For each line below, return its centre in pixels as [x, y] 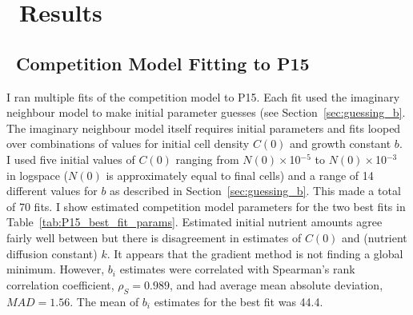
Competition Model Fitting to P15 [163, 63]
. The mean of [104, 301]
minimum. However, [56, 269]
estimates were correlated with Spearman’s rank [237, 269]
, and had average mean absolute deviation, [276, 284]
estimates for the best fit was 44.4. [239, 301]
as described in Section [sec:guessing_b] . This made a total [255, 191]
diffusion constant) [52, 253]
